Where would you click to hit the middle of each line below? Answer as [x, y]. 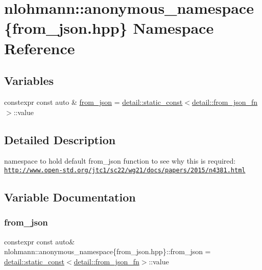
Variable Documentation [70, 197]
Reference [40, 48]
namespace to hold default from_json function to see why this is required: [120, 161]
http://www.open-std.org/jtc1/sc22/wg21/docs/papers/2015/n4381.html [125, 170]
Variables [29, 81]
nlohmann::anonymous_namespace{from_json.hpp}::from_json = [108, 251]
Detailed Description [60, 139]
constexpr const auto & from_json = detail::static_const [93, 102]
